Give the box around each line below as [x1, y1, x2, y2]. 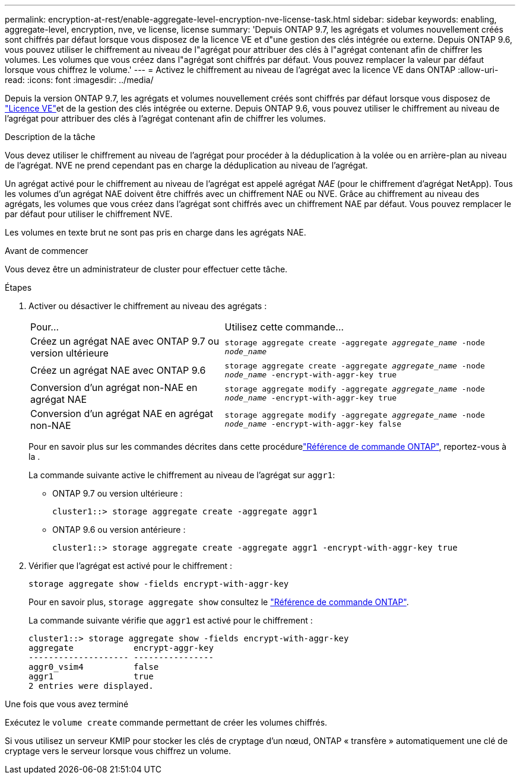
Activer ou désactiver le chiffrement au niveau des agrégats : [28, 301, 267, 311]
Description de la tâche [5, 132, 96, 142]
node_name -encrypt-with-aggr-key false [224, 419, 402, 428]
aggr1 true [28, 672, 154, 681]
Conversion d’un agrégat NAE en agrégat [30, 408, 213, 419]
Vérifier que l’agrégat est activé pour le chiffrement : [28, 561, 233, 571]
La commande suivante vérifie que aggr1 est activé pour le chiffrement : [28, 615, 313, 625]
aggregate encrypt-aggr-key [28, 643, 214, 653]
